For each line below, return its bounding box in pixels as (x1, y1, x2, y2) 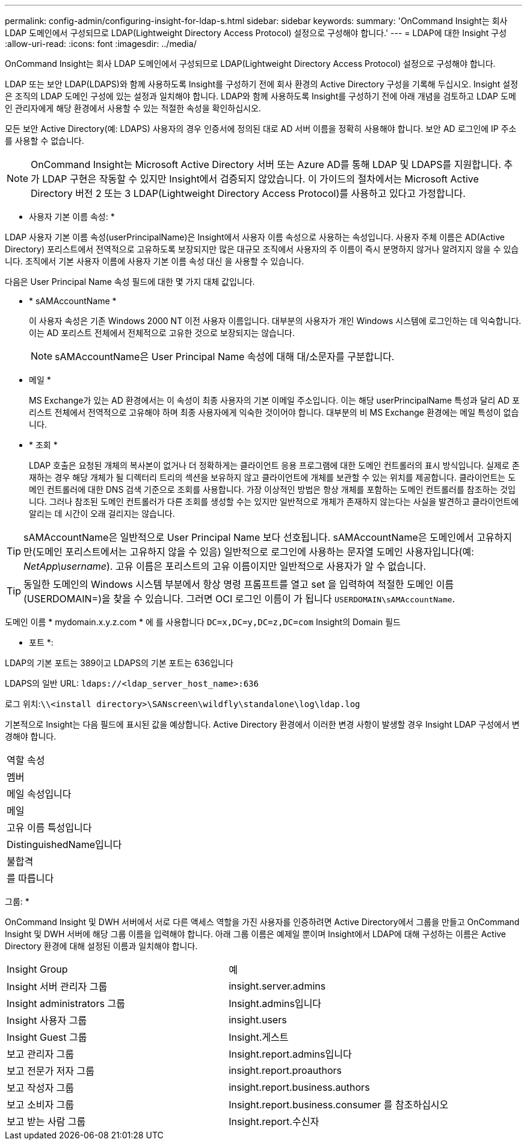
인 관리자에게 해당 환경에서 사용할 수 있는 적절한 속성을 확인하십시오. (5, 103, 261, 113)
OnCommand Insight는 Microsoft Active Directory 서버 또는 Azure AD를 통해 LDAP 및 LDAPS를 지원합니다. (31, 158, 502, 170)
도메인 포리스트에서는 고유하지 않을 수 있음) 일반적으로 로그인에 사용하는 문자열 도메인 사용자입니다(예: (35, 546, 474, 558)
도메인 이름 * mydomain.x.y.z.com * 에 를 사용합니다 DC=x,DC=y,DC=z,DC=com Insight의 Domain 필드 (5, 617, 401, 627)
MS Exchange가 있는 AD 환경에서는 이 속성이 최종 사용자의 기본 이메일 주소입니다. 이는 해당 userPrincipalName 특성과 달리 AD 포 (29, 395, 520, 405)
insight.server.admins (229, 980, 326, 992)
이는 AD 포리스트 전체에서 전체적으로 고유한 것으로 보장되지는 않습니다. (29, 328, 295, 338)
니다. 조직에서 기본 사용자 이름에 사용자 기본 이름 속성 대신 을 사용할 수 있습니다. (5, 256, 304, 266)
